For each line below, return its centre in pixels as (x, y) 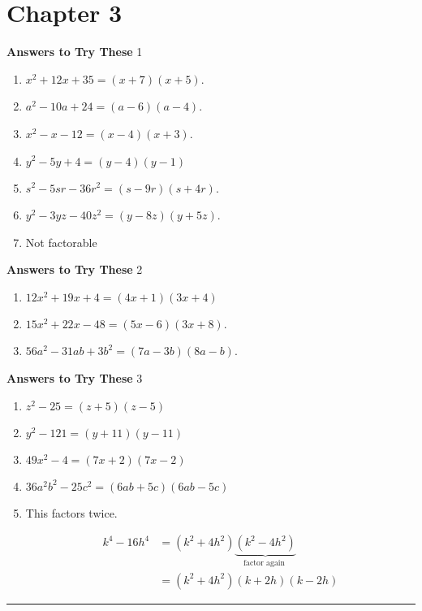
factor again (264, 563)
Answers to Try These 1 (75, 52)
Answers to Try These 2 (75, 269)
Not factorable (61, 242)
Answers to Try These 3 (75, 378)
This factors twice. (71, 512)
